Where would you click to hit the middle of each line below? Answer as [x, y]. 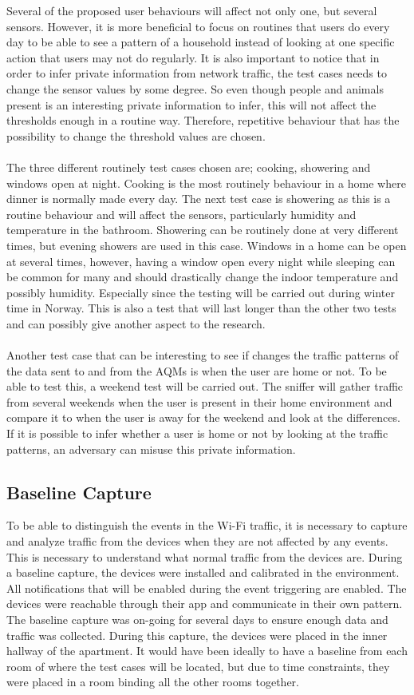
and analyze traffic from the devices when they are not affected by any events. [197, 541]
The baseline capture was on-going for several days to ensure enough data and [197, 619]
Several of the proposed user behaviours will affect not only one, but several [192, 10]
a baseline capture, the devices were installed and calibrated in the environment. [203, 572]
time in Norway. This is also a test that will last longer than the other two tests [201, 308]
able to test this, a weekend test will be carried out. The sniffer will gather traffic [205, 386]
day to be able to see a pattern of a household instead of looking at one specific [201, 42]
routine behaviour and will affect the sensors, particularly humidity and [181, 214]
